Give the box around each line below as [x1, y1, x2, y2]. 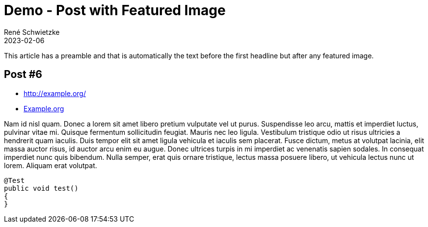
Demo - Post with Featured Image [4, 2, 226, 19]
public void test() [4, 184, 79, 192]
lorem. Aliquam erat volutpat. [4, 161, 97, 170]
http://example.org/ [24, 89, 86, 98]
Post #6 [4, 68, 43, 81]
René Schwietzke [4, 27, 60, 36]
